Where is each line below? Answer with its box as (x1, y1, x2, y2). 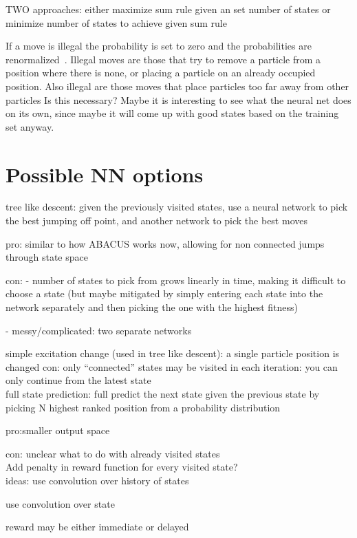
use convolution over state (6, 496, 115, 510)
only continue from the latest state (6, 373, 151, 387)
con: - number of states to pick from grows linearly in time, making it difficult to (6, 272, 346, 287)
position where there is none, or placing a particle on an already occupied (6, 65, 316, 80)
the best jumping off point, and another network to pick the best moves (6, 213, 307, 228)
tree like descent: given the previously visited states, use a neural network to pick (6, 200, 348, 214)
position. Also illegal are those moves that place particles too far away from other (6, 78, 349, 93)
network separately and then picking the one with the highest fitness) (6, 300, 299, 314)
